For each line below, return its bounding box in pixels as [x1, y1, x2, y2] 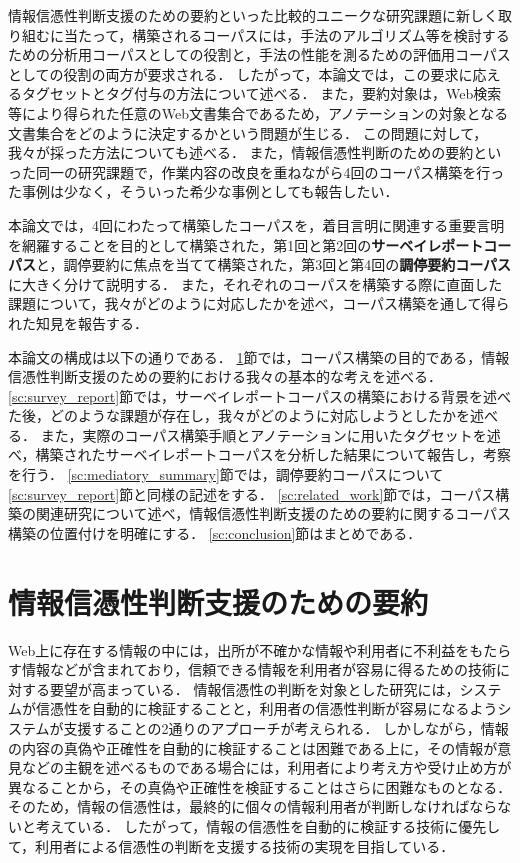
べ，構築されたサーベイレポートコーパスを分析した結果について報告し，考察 [8, 444, 512, 465]
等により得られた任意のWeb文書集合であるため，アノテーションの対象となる [8, 102, 509, 123]
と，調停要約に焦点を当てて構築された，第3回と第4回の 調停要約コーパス [36, 254, 512, 275]
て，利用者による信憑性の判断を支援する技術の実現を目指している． [8, 835, 455, 856]
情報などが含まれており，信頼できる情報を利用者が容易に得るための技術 [21, 659, 496, 680]
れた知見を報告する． [8, 312, 148, 333]
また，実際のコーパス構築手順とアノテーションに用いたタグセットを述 [40, 424, 501, 445]
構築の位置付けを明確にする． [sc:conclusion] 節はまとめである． [8, 522, 422, 543]
